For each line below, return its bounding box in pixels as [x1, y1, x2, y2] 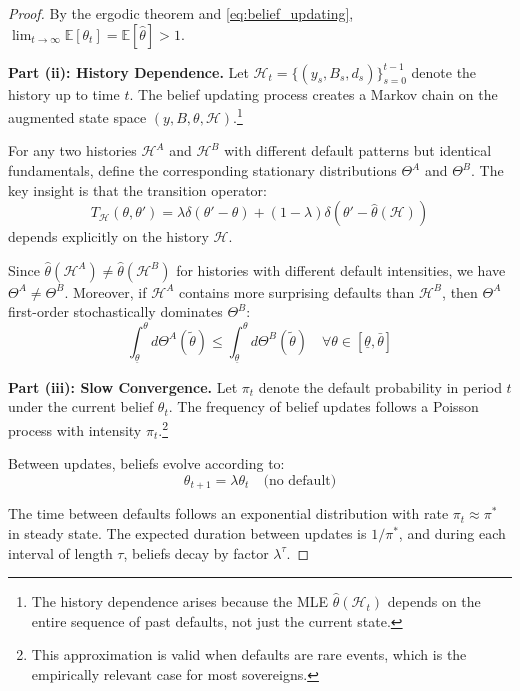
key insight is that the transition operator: [8, 179, 267, 200]
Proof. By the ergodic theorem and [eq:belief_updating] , [8, 3, 354, 23]
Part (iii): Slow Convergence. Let [8, 376, 238, 397]
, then [442, 281, 478, 302]
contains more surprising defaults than [178, 281, 415, 302]
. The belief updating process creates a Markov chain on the [129, 83, 498, 104]
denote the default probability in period [258, 376, 502, 397]
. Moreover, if [64, 281, 147, 302]
